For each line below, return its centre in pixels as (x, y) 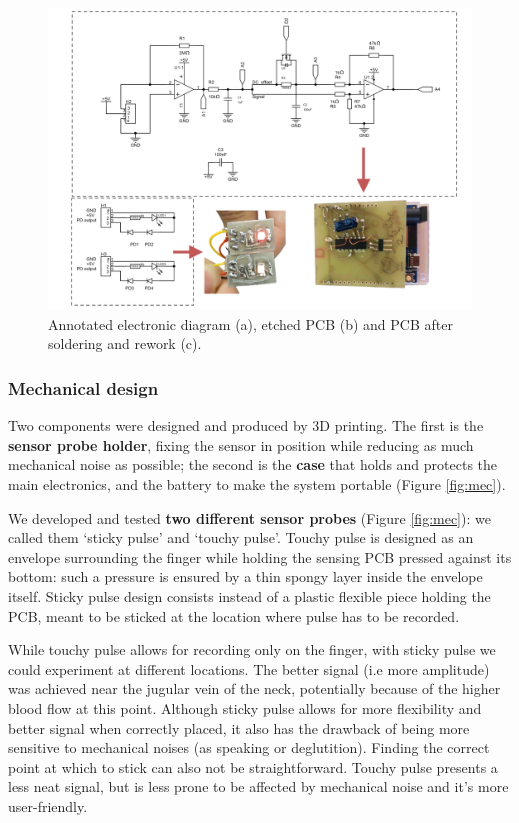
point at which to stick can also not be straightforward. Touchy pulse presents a (253, 766)
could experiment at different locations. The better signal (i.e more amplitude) (249, 668)
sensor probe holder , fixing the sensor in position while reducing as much (241, 444)
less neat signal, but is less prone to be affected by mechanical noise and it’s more (258, 786)
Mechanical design (83, 387)
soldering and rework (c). (125, 343)
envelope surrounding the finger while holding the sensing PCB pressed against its (260, 556)
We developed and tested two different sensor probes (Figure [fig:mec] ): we (249, 517)
